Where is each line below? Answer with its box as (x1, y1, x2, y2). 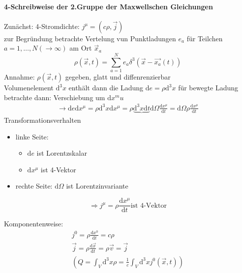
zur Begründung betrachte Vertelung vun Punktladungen (4, 33, 176, 43)
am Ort (69, 43, 92, 53)
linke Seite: (15, 131, 49, 141)
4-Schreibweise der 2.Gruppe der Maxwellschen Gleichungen (4, 1, 213, 11)
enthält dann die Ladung (68, 82, 144, 93)
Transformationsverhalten (4, 115, 81, 125)
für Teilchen (186, 33, 223, 43)
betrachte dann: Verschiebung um (4, 92, 105, 102)
